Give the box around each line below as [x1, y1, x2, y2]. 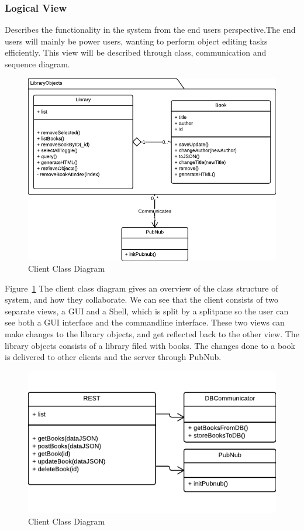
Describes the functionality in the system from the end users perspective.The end [5, 23, 296, 36]
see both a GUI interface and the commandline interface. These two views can [5, 316, 285, 328]
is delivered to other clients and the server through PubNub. [5, 351, 222, 363]
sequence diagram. [5, 58, 70, 70]
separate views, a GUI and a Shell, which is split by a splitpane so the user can [5, 304, 289, 317]
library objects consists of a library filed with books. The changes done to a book [5, 339, 295, 351]
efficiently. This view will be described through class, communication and [5, 46, 267, 59]
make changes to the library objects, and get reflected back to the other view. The [5, 328, 299, 340]
